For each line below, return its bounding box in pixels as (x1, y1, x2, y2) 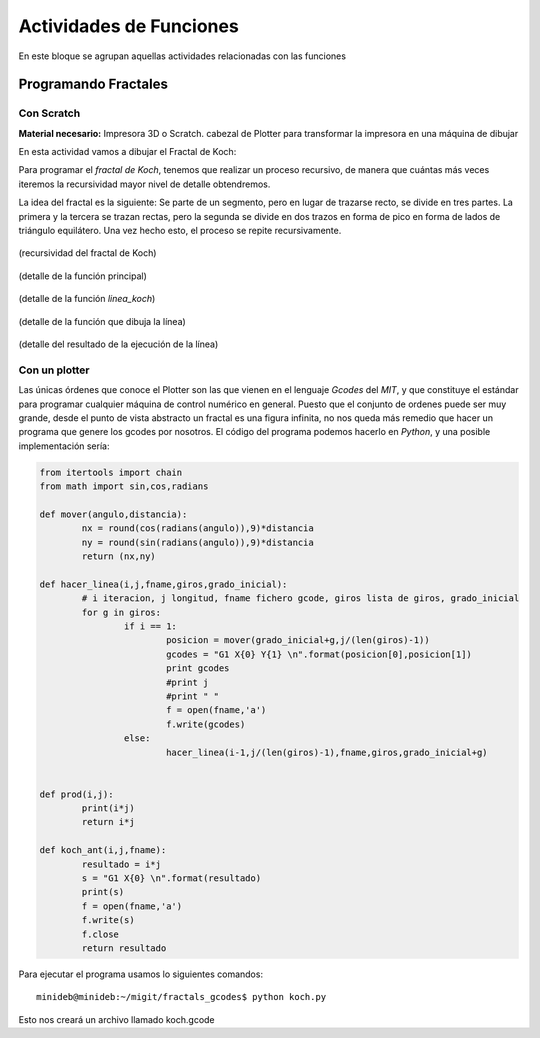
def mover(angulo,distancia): (39, 508, 188, 520)
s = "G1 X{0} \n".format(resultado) (81, 873, 262, 884)
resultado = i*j (81, 858, 162, 870)
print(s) (81, 886, 125, 898)
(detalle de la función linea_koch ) (18, 293, 156, 305)
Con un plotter (18, 363, 90, 377)
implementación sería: (18, 440, 110, 452)
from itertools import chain (39, 466, 183, 478)
